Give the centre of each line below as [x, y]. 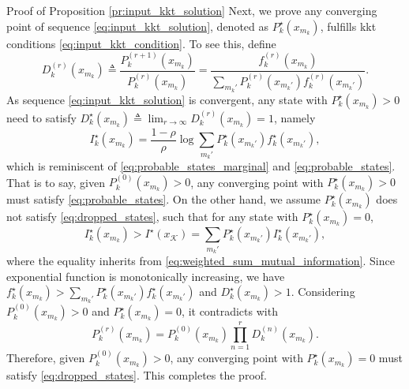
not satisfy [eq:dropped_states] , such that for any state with [152, 217]
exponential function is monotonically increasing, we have [146, 276]
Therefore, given [46, 358]
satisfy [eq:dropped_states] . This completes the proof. [137, 375]
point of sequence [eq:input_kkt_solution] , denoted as [138, 26]
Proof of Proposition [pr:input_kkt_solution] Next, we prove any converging [192, 10]
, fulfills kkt [348, 26]
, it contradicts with [230, 311]
